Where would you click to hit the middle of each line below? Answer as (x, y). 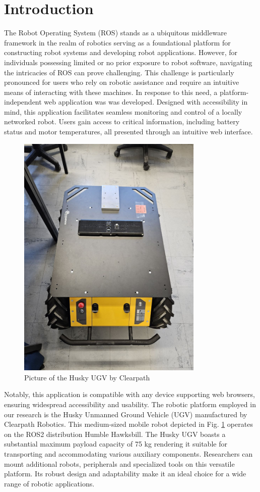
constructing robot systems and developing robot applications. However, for (121, 52)
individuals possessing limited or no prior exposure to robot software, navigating (128, 62)
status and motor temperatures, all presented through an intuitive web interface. (128, 132)
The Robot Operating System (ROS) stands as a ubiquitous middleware (115, 33)
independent (23, 102)
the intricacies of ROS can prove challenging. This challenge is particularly (119, 72)
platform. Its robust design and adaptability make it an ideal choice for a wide (125, 474)
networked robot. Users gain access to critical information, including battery (122, 121)
